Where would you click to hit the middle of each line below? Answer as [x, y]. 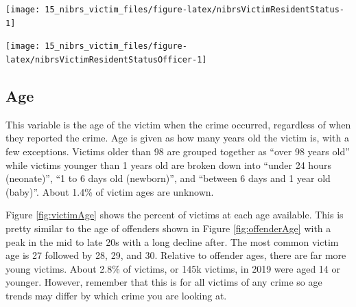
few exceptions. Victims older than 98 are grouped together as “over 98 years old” [178, 151]
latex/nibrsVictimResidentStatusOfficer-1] [106, 59]
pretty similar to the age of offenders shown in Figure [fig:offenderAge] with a [168, 228]
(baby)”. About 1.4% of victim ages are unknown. [110, 191]
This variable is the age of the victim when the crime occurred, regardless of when [178, 124]
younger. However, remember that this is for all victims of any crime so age [164, 282]
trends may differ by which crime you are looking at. [116, 295]
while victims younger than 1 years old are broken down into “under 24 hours [168, 164]
